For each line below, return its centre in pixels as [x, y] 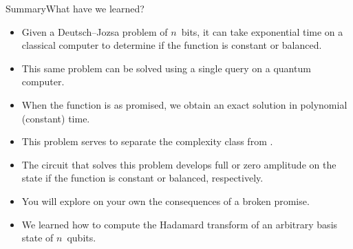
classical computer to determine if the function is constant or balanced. [172, 45]
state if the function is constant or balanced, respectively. [142, 178]
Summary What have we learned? [75, 8]
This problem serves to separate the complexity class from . [147, 141]
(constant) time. [56, 118]
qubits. [82, 238]
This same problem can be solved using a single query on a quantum [166, 68]
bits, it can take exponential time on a [262, 31]
